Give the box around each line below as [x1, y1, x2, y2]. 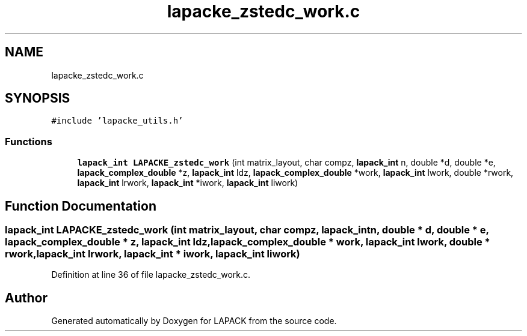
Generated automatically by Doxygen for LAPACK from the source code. [51, 316, 337, 326]
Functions [5, 135, 52, 148]
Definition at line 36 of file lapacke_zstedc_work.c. [51, 269, 251, 280]
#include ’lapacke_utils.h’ [51, 116, 183, 126]
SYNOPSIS [5, 91, 70, 106]
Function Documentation [5, 198, 156, 214]
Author [5, 290, 48, 305]
